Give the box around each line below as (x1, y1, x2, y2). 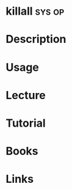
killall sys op (5, 4, 65, 18)
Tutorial (5, 116, 46, 130)
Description (5, 32, 67, 46)
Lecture (5, 88, 46, 102)
